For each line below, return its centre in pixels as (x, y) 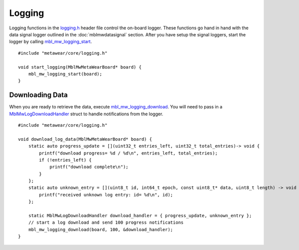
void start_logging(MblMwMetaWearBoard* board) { (80, 67)
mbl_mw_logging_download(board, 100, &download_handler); (101, 229)
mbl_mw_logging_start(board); (65, 74)
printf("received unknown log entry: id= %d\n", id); (106, 195)
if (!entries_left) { (66, 160)
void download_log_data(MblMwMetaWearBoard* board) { (85, 139)
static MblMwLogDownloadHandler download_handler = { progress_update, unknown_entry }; (140, 216)
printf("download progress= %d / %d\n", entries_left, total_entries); (128, 153)
